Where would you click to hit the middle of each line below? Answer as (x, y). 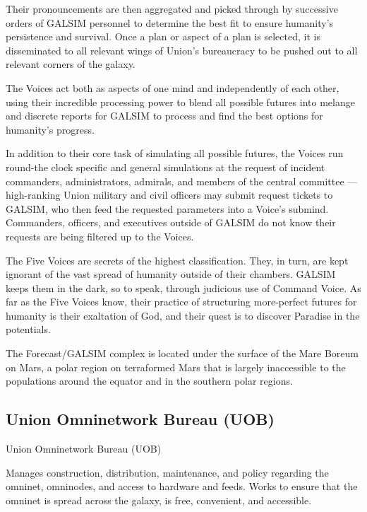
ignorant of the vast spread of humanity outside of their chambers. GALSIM (171, 274)
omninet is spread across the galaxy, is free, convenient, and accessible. (159, 500)
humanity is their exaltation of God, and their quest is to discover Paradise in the (183, 315)
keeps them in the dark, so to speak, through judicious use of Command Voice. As (183, 287)
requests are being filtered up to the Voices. (100, 236)
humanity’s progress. (50, 129)
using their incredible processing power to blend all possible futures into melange (180, 101)
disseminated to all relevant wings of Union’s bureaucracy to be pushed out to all (182, 50)
